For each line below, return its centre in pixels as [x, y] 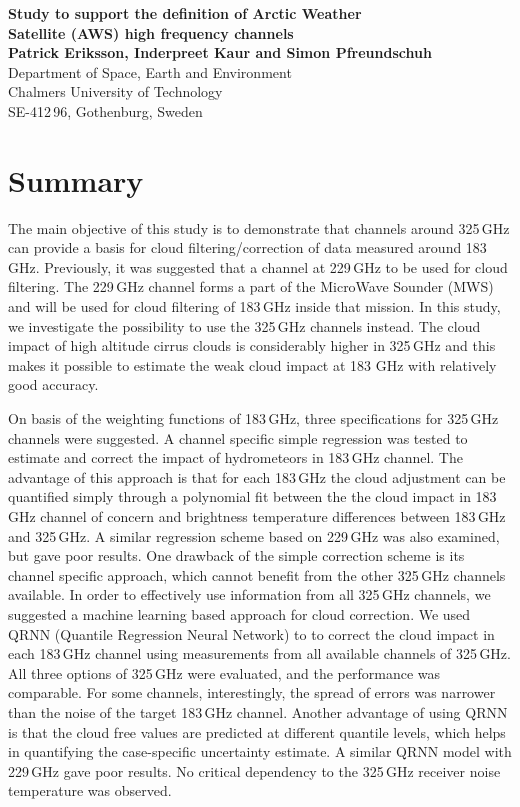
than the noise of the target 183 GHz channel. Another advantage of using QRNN [258, 711]
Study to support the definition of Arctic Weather [185, 13]
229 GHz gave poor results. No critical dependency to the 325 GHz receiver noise [254, 770]
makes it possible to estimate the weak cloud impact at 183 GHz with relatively [252, 364]
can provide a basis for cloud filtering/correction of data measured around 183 [247, 247]
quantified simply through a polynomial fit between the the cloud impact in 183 [252, 496]
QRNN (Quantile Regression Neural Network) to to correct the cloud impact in [251, 633]
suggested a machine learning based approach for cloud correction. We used [239, 613]
